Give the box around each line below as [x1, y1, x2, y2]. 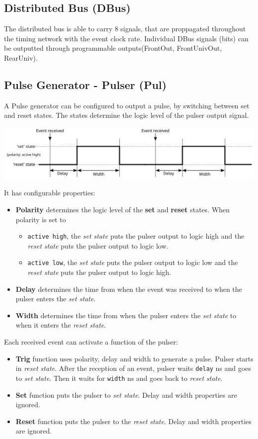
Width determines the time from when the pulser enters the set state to [15, 310, 237, 320]
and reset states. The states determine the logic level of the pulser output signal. [4, 110, 249, 120]
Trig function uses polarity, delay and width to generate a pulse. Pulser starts [15, 353, 254, 363]
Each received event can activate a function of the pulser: [4, 337, 178, 347]
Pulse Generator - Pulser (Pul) [4, 77, 167, 92]
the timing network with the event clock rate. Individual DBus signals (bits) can [4, 33, 249, 43]
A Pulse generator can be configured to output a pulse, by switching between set [4, 100, 250, 110]
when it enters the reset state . [15, 320, 106, 330]
